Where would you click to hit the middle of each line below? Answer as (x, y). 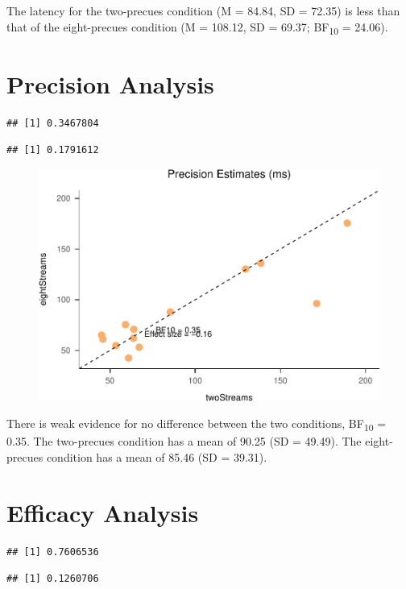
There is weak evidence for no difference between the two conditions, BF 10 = (197, 425)
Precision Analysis (110, 83)
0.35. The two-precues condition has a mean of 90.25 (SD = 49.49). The (184, 441)
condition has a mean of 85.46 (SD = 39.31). (157, 457)
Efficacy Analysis (103, 512)
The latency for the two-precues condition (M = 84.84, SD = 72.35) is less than (203, 10)
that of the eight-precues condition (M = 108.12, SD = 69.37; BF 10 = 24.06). (197, 27)
